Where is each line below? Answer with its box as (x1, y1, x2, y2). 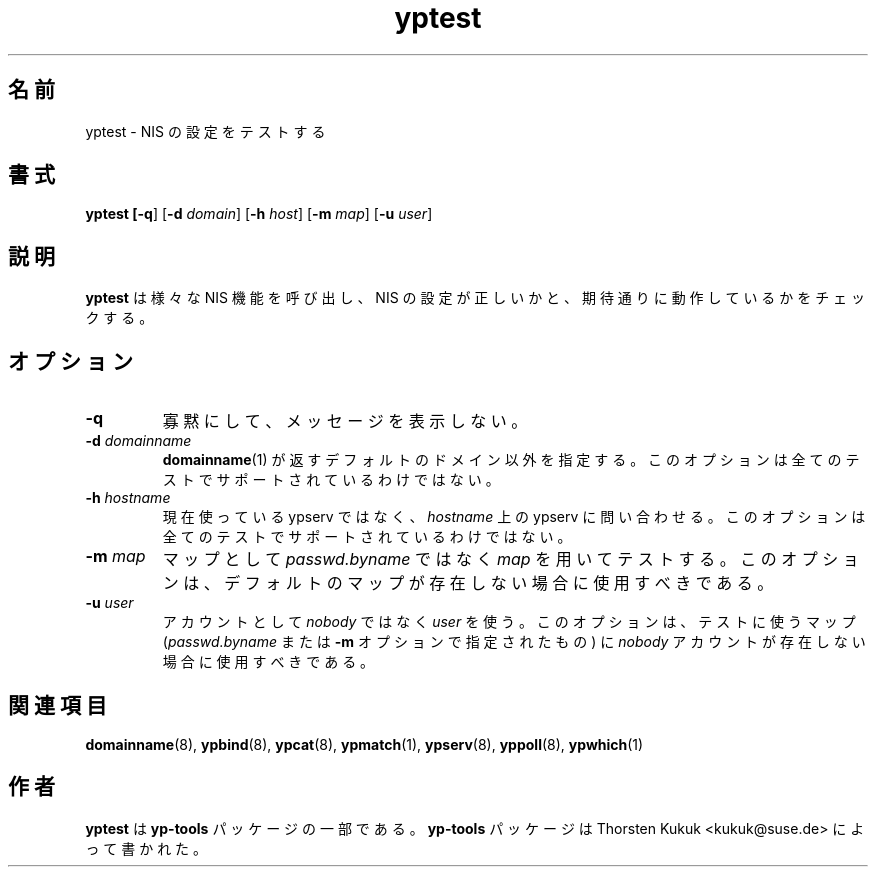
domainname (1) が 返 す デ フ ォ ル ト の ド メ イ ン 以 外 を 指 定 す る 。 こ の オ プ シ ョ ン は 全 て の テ (162, 451, 860, 469)
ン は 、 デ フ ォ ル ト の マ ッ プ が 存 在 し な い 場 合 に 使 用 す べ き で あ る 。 (162, 573, 774, 594)
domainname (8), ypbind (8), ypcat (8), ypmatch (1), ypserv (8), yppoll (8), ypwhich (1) (85, 735, 644, 753)
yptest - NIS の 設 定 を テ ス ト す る (85, 122, 326, 140)
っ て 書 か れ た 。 (85, 839, 208, 857)
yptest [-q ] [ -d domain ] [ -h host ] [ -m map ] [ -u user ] (85, 205, 433, 223)
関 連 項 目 (8, 692, 107, 718)
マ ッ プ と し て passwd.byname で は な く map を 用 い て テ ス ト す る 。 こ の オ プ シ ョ (162, 549, 859, 570)
